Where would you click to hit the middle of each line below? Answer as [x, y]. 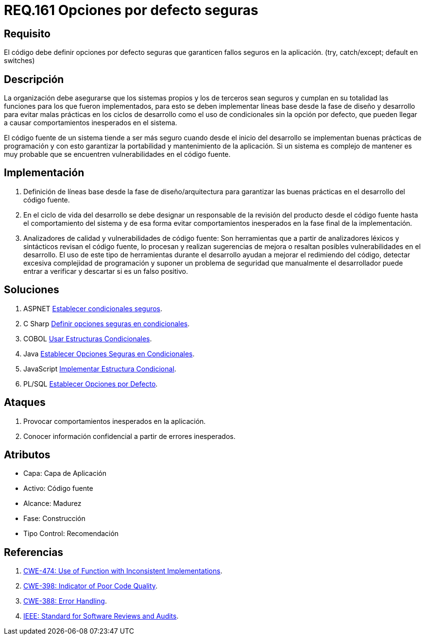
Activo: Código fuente [58, 488]
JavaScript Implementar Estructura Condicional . [100, 369]
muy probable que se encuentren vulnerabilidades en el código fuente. [117, 154]
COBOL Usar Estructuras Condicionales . [88, 338]
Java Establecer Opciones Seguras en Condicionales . [109, 353]
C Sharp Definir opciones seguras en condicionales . [107, 323]
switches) [19, 61]
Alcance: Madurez [52, 504]
